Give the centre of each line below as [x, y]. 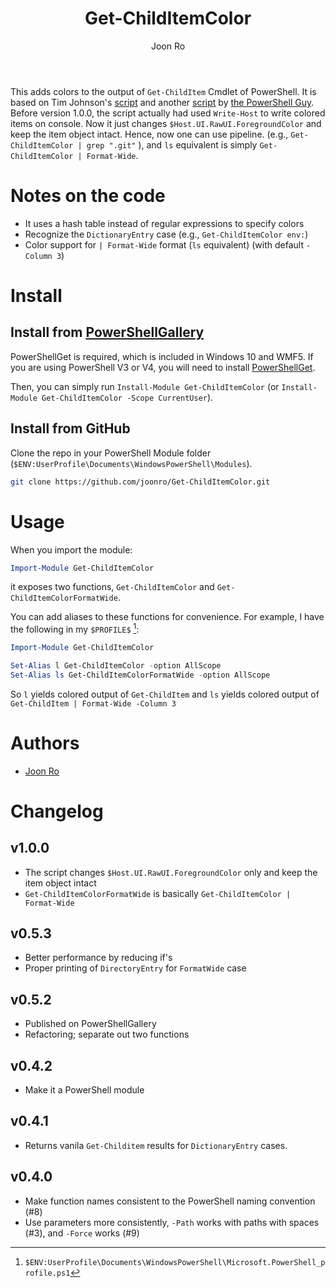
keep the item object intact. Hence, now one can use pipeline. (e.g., [149, 134]
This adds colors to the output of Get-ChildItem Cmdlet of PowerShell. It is [163, 91]
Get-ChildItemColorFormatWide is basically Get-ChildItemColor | [158, 893]
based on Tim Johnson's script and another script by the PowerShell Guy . [162, 102]
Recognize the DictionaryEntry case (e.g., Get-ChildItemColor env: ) [166, 234]
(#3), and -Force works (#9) [82, 1233]
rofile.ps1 [47, 1273]
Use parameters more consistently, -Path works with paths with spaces [172, 1222]
